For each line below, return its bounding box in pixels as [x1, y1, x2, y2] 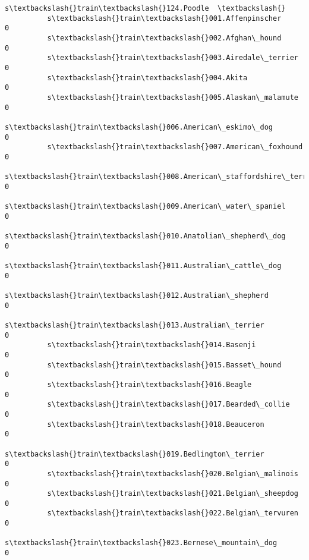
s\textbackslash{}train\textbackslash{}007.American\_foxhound [47, 143, 303, 152]
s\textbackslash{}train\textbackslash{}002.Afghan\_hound [47, 33, 282, 42]
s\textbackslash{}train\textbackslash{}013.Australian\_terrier [5, 321, 264, 329]
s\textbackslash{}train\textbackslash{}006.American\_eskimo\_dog [5, 122, 273, 131]
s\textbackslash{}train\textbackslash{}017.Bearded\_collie [47, 400, 290, 409]
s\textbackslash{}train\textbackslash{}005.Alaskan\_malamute [47, 93, 298, 102]
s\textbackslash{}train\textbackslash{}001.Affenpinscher [47, 14, 282, 23]
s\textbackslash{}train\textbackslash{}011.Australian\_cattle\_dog [5, 262, 282, 270]
